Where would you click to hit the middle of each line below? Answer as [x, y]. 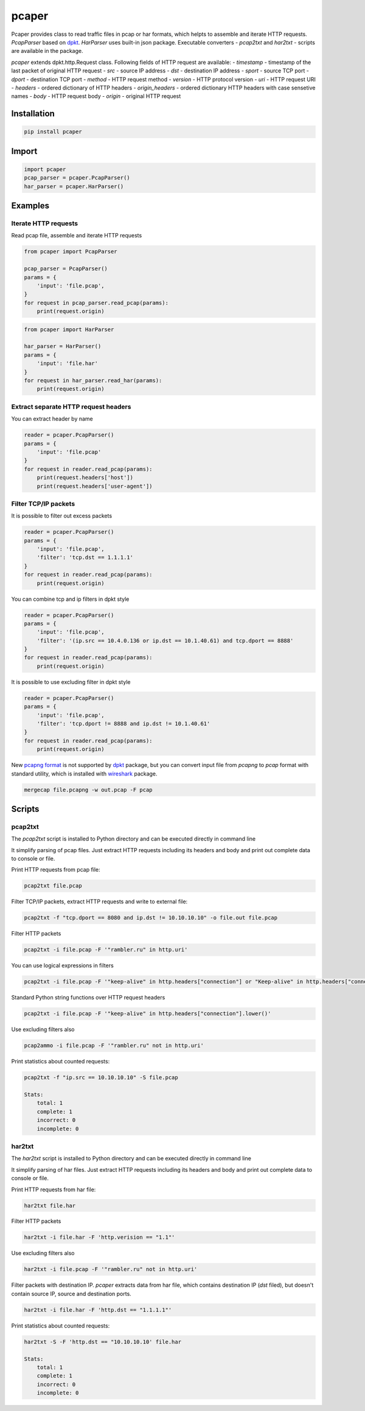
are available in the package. [47, 51]
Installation [33, 114]
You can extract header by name [52, 419]
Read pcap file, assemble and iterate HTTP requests [77, 236]
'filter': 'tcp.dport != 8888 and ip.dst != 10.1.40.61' [123, 724]
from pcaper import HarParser [69, 329]
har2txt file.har [50, 1206]
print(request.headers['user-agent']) [95, 486]
